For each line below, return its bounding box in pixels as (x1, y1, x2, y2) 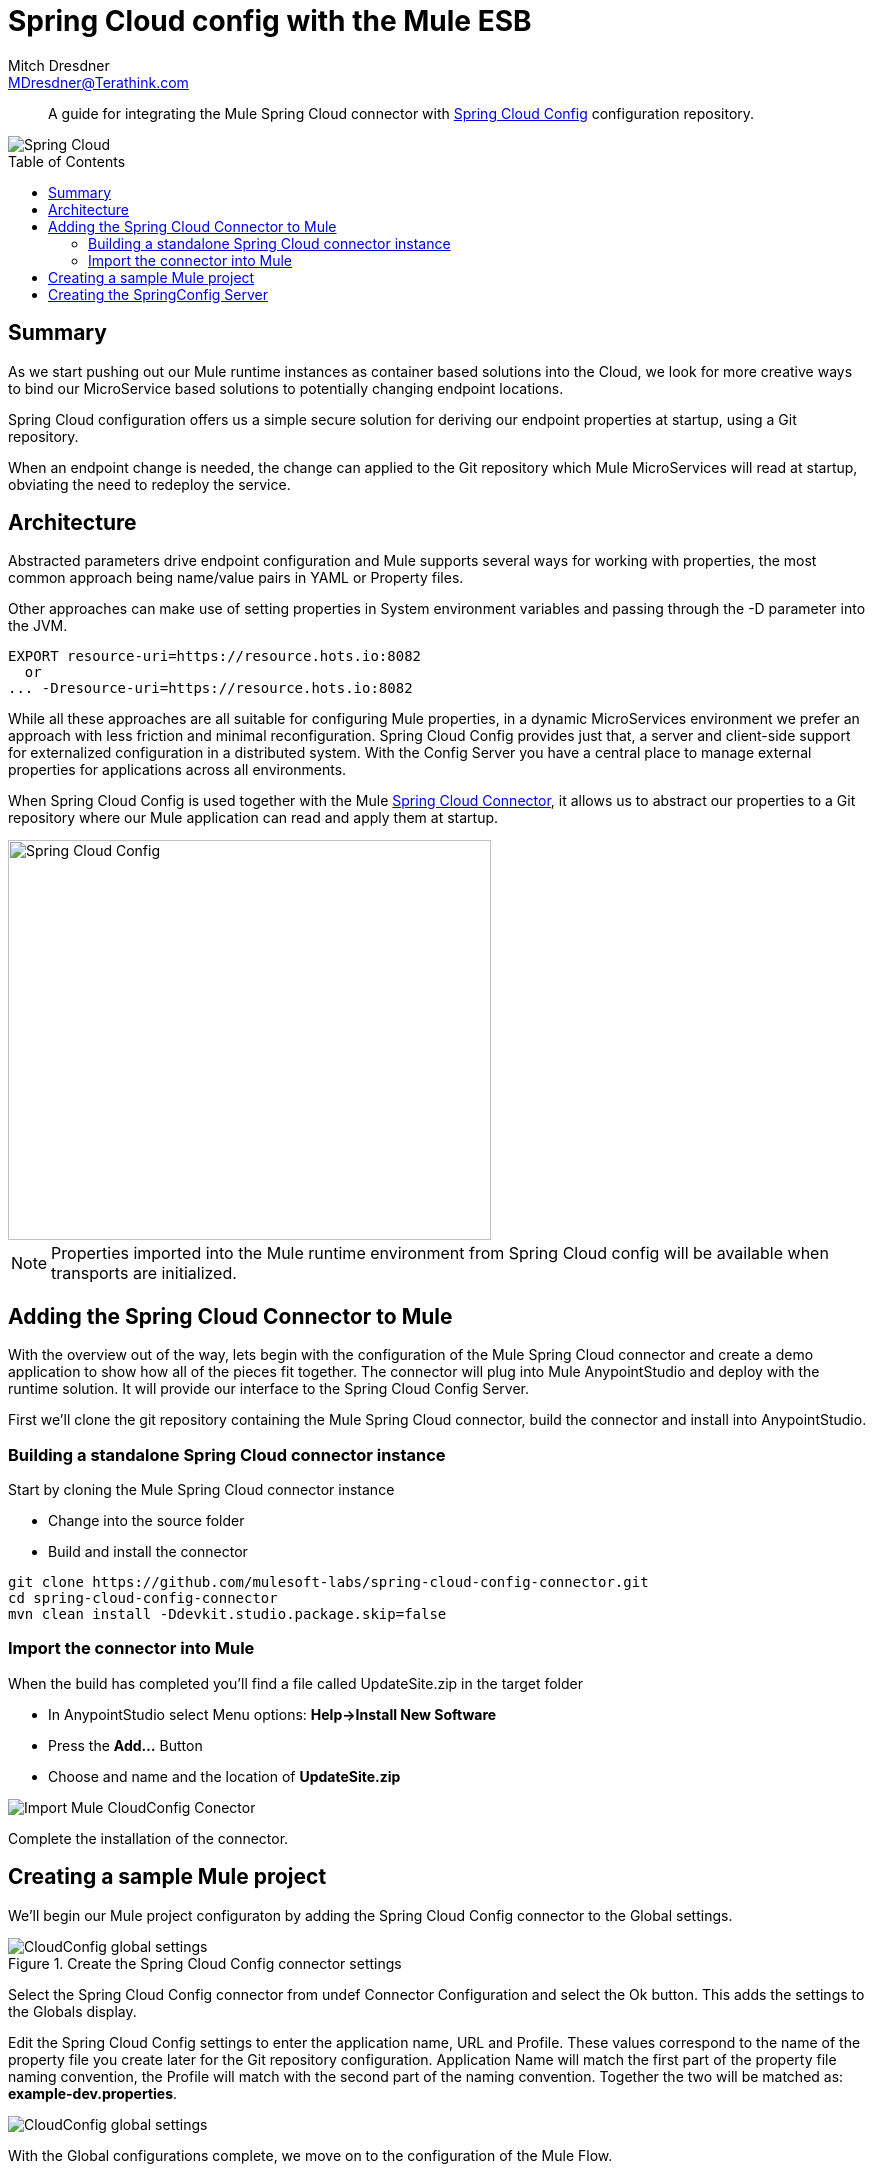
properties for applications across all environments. (8, 761, 347, 779)
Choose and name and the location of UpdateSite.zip (48, 1767, 401, 1785)
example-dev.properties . (8, 2084, 178, 2102)
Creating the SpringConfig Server (48, 285, 269, 303)
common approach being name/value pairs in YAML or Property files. (8, 569, 464, 587)
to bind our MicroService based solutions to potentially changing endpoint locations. (8, 379, 564, 397)
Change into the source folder (48, 1512, 245, 1530)
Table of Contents (8, 152, 126, 170)
